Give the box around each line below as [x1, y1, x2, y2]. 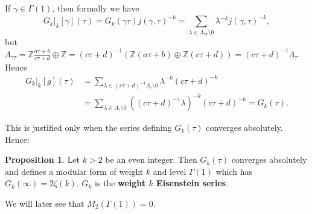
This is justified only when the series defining [5, 121, 172, 134]
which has [215, 165, 253, 177]
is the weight [95, 177, 146, 189]
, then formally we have [52, 2, 139, 14]
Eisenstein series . [156, 177, 229, 189]
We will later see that [5, 197, 84, 210]
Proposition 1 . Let [5, 153, 80, 166]
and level [153, 165, 186, 177]
